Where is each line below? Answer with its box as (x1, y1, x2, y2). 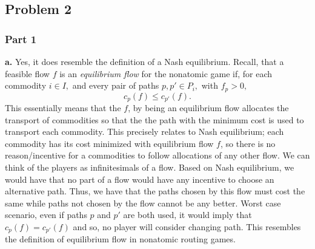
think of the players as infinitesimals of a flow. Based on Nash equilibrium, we (5, 161, 294, 174)
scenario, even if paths (5, 208, 87, 221)
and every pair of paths (72, 79, 159, 92)
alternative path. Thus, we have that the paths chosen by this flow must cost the (5, 185, 305, 197)
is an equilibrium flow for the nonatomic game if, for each (59, 67, 273, 80)
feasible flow (5, 67, 50, 80)
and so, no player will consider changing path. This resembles (73, 220, 301, 233)
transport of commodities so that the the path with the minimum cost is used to (5, 113, 304, 126)
